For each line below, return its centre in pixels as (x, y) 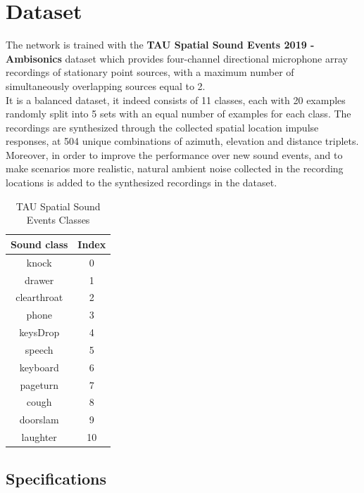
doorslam (39, 420)
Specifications (56, 478)
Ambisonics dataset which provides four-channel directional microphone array (177, 58)
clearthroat (39, 297)
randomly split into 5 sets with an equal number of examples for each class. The (178, 114)
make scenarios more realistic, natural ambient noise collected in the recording (175, 168)
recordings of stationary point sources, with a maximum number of (150, 72)
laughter (39, 437)
